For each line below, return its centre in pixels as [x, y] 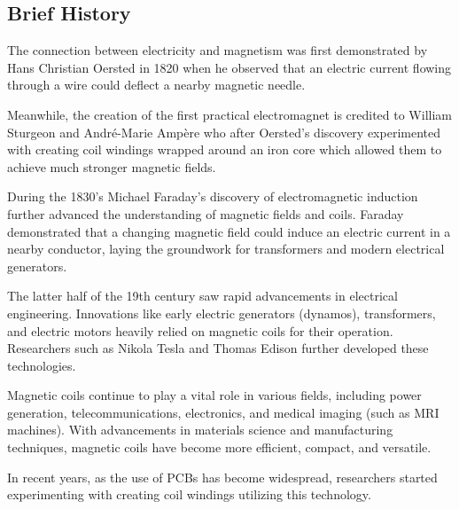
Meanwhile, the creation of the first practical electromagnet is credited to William [229, 114]
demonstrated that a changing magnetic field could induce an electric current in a [229, 231]
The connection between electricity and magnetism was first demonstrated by [218, 50]
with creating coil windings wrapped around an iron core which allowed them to [225, 149]
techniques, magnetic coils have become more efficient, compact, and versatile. [219, 447]
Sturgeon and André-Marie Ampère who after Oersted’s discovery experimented [224, 132]
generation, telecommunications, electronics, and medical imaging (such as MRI [223, 412]
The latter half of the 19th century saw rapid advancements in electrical [202, 296]
